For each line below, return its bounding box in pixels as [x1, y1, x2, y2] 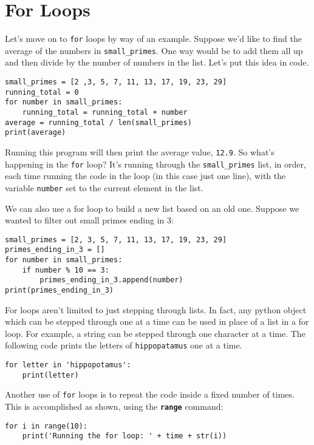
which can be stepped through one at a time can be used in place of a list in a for [5, 315, 309, 328]
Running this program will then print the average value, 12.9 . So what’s [5, 145, 275, 158]
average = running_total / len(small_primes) [5, 118, 192, 127]
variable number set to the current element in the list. [5, 181, 203, 194]
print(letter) [22, 370, 79, 379]
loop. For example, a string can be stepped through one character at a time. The [5, 327, 305, 339]
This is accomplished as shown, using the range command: [5, 400, 224, 413]
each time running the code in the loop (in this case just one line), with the [5, 169, 286, 182]
